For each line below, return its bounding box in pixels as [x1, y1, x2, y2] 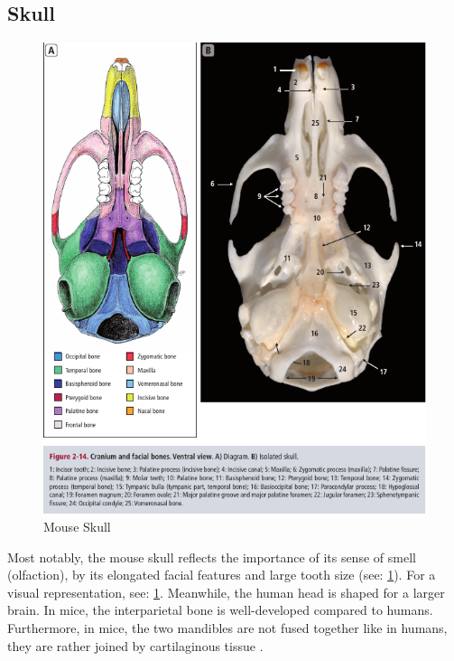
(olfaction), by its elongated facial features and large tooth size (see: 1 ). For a [7, 565, 436, 584]
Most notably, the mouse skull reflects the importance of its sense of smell [7, 547, 416, 566]
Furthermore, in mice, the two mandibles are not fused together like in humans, [7, 618, 448, 637]
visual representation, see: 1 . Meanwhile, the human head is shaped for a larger [7, 582, 445, 601]
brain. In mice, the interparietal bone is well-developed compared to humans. [7, 600, 433, 619]
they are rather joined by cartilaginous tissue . [7, 636, 264, 655]
